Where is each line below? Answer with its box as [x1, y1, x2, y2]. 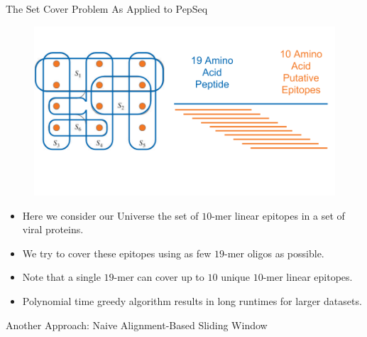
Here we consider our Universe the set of [22, 208, 199, 223]
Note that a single [22, 269, 101, 284]
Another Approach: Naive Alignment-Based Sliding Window [6, 317, 268, 332]
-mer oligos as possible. [224, 245, 324, 260]
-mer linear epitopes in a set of [212, 208, 345, 223]
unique [221, 269, 250, 284]
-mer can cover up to [114, 269, 204, 284]
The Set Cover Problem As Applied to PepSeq [6, 1, 208, 16]
